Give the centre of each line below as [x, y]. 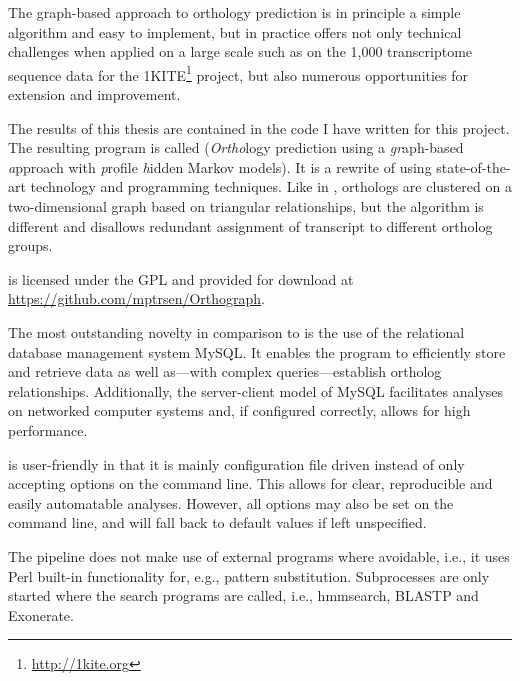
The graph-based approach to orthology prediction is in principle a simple [234, 12]
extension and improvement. [94, 94]
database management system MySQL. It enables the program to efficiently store [257, 351]
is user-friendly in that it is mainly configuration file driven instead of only [236, 463]
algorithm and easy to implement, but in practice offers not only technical [235, 31]
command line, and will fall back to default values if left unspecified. [217, 522]
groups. [30, 245]
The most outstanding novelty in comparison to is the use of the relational [236, 331]
